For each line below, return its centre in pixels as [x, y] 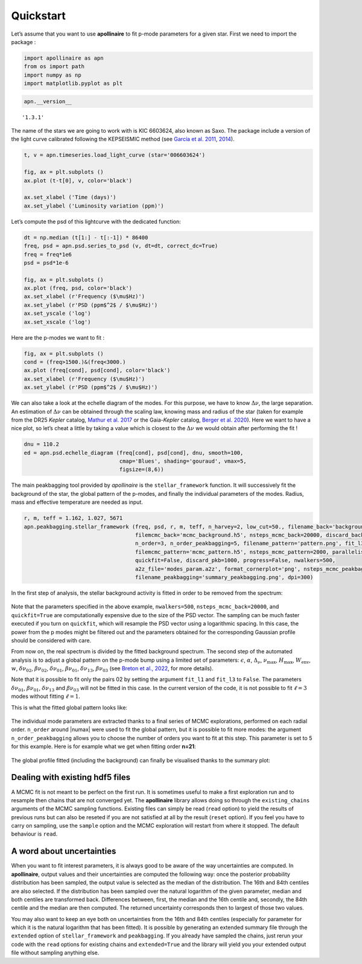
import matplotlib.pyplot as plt [73, 84]
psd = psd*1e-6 [46, 263]
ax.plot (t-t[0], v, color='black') [78, 180]
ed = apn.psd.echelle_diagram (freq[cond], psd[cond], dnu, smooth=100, [134, 453]
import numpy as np [52, 75]
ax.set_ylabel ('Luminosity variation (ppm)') [94, 206]
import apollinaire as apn [64, 58]
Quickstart [39, 16]
